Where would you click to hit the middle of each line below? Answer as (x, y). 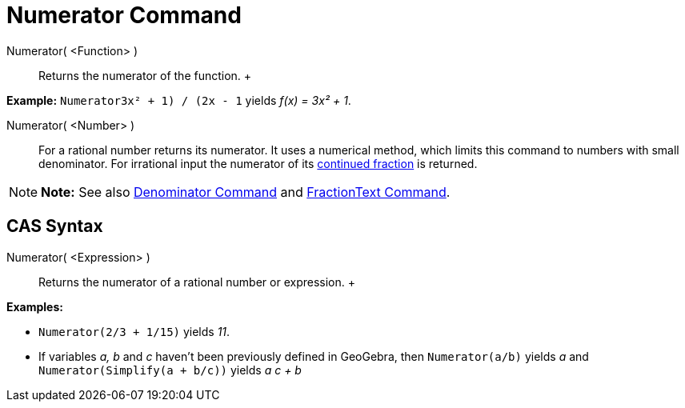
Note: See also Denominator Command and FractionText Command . (246, 192)
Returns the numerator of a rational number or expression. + (197, 282)
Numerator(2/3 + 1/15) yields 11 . (134, 331)
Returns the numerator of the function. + (145, 75)
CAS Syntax (55, 226)
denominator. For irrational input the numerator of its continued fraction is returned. (258, 163)
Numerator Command (124, 15)
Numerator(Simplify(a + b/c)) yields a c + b (170, 370)
